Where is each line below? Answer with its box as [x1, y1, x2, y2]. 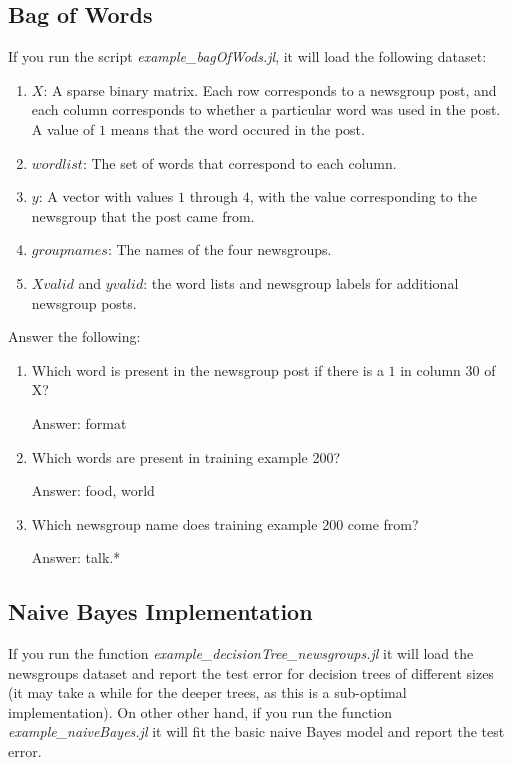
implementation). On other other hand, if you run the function [8, 701, 393, 722]
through [189, 186, 238, 207]
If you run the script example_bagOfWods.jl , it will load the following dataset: [8, 46, 487, 67]
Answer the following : [8, 326, 141, 347]
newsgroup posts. [31, 292, 137, 313]
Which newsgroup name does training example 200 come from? [31, 513, 419, 534]
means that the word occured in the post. [110, 118, 365, 139]
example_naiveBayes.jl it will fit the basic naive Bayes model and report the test [8, 721, 505, 742]
